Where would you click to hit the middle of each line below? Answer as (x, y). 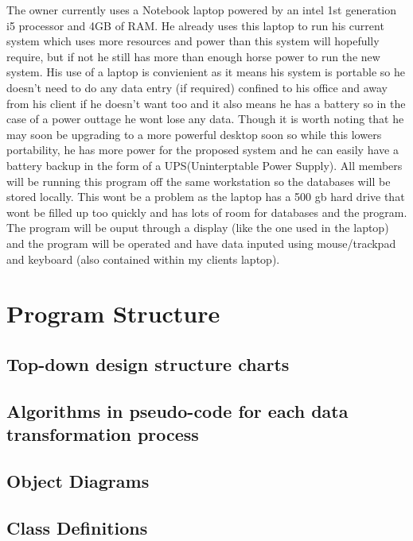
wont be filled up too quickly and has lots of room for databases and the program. (207, 212)
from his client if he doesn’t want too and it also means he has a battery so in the (206, 103)
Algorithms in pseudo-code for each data (177, 410)
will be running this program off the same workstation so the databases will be (199, 181)
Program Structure (113, 313)
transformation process (103, 434)
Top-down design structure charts (148, 363)
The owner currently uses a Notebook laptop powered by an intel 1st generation (202, 10)
